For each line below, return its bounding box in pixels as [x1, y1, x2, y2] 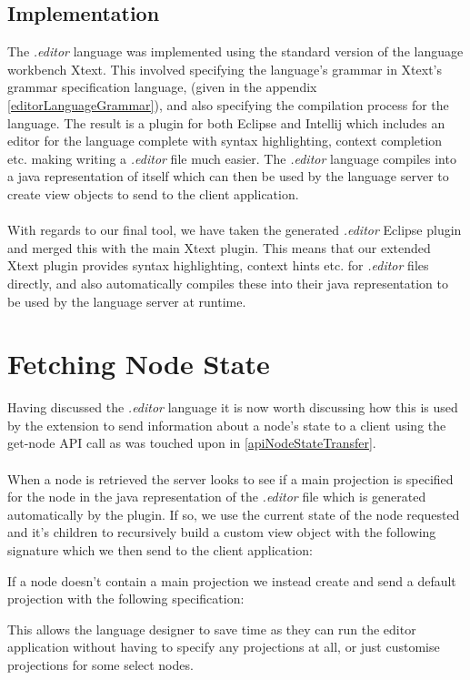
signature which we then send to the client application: [7, 540, 313, 559]
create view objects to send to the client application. [7, 184, 299, 203]
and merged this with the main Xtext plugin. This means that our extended [7, 238, 431, 257]
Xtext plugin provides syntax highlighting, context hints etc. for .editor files [7, 256, 429, 275]
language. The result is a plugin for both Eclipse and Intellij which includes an [7, 113, 445, 132]
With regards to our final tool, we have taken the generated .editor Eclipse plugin [7, 220, 462, 239]
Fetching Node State [7, 345, 270, 382]
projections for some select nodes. [7, 655, 194, 674]
